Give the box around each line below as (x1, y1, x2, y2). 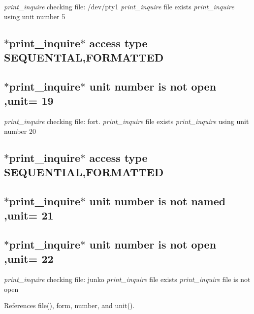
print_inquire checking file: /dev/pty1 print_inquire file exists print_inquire (4, 1, 234, 11)
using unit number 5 (4, 11, 65, 21)
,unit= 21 (4, 208, 54, 223)
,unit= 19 (4, 93, 54, 108)
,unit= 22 (4, 251, 54, 266)
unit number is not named (89, 193, 226, 208)
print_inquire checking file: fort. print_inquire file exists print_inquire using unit (4, 116, 249, 126)
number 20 (4, 126, 36, 136)
